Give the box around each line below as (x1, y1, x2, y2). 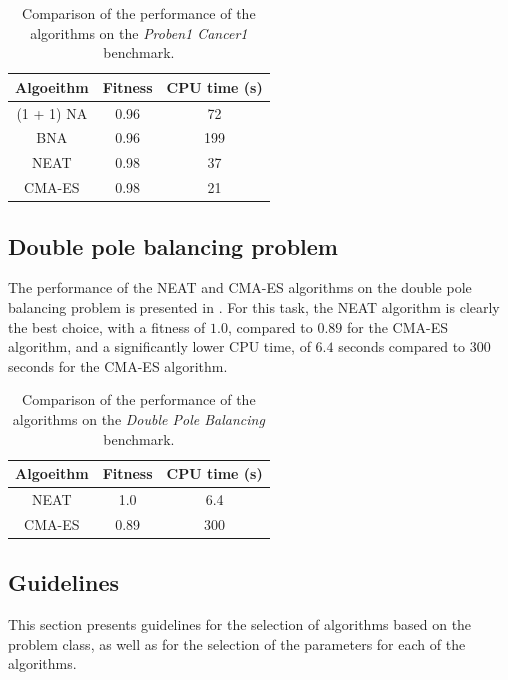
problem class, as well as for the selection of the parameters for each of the (8, 633, 466, 654)
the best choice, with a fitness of (8, 316, 206, 337)
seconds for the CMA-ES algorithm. (8, 355, 228, 376)
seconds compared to (338, 336, 466, 357)
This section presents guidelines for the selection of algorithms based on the (8, 614, 472, 635)
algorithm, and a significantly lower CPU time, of (8, 336, 311, 357)
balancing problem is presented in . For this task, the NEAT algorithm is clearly (8, 297, 500, 318)
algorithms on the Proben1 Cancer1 (30, 22, 248, 43)
